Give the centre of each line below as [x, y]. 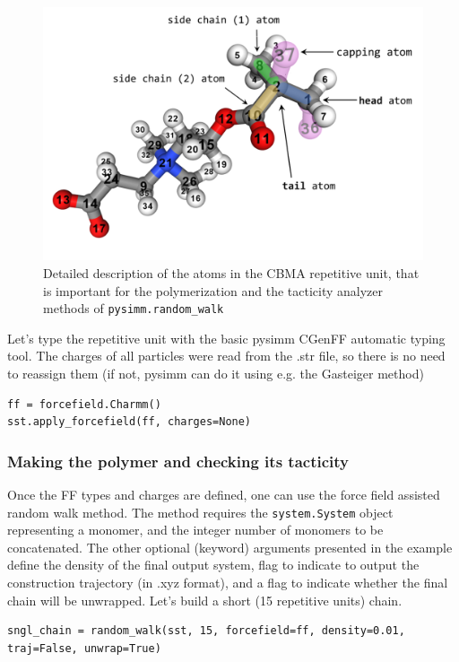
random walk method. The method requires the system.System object [200, 512]
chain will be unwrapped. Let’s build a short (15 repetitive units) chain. [205, 600]
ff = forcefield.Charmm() [84, 404]
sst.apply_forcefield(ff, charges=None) [130, 422]
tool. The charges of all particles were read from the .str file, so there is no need [226, 356]
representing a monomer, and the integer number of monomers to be [195, 530]
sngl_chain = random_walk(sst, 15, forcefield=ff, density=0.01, [206, 631]
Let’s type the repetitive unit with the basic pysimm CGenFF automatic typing [226, 338]
